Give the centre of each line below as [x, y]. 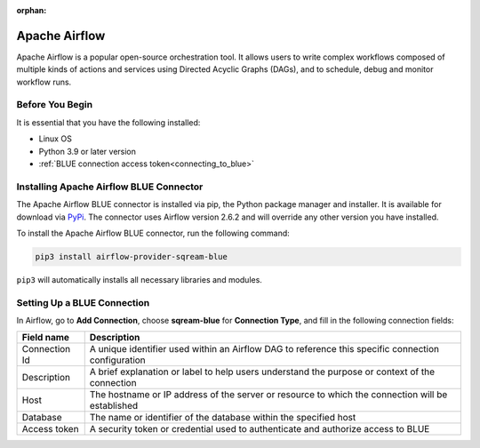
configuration [117, 360]
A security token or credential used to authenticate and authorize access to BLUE [260, 429]
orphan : [32, 10]
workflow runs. [44, 82]
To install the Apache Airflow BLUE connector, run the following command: [153, 233]
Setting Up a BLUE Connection [83, 302]
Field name [46, 338]
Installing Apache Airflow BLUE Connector [110, 187]
